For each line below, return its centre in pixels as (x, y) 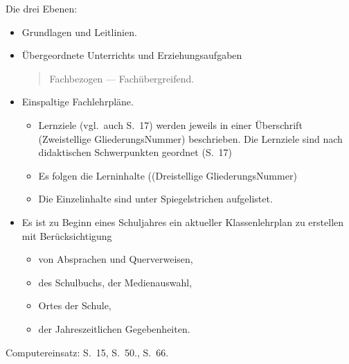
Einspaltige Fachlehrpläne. (78, 102)
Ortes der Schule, (75, 305)
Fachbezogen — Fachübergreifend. (122, 78)
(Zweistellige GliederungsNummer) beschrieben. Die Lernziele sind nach (190, 138)
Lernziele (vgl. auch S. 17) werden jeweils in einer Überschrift (170, 124)
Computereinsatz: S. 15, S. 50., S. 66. (87, 352)
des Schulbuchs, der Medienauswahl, (115, 282)
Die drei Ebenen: (42, 8)
